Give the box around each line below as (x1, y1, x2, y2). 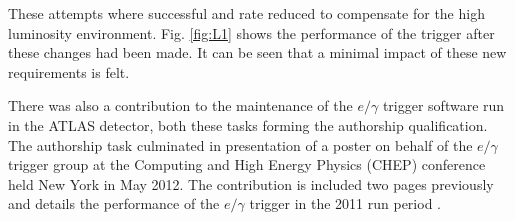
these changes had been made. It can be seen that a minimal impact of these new (8, 42, 507, 63)
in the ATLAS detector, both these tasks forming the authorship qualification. (8, 114, 488, 135)
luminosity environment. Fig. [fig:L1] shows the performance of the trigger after (8, 22, 495, 43)
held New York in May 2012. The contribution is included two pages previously (8, 173, 494, 194)
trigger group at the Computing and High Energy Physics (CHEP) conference (8, 154, 486, 175)
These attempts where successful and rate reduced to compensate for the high (8, 3, 485, 23)
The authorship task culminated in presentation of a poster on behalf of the (8, 134, 473, 155)
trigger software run (382, 95, 505, 116)
